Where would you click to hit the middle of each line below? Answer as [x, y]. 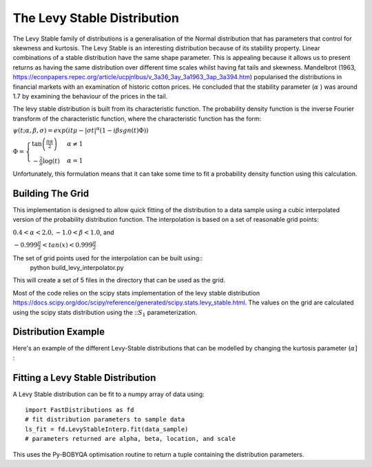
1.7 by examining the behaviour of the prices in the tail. [90, 96]
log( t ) [51, 161]
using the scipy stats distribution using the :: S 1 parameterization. [105, 313]
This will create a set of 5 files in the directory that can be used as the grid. [119, 280]
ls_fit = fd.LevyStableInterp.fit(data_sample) [107, 429]
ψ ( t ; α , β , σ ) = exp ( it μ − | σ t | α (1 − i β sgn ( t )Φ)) [81, 130]
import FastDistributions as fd [80, 410]
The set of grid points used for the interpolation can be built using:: [108, 258]
